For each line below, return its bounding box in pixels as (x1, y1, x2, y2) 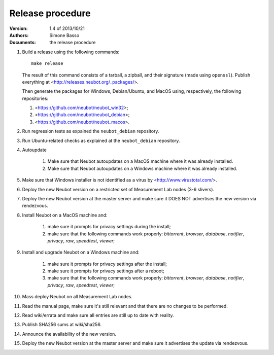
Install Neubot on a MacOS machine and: (22, 212, 108, 218)
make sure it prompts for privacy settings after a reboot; (47, 268, 164, 274)
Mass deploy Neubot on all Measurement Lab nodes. (22, 294, 133, 300)
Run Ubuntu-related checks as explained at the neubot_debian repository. (22, 137, 180, 144)
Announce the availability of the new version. (22, 331, 117, 337)
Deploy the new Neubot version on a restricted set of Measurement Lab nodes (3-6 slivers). (22, 186, 215, 192)
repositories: (22, 95, 49, 101)
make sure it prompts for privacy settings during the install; (47, 224, 171, 230)
